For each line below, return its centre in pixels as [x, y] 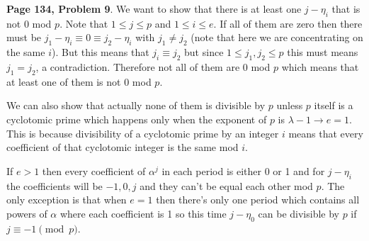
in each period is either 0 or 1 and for [243, 170]
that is [346, 9]
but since [204, 52]
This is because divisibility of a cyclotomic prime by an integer [143, 133]
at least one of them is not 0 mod [79, 81]
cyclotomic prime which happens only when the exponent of [137, 119]
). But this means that [101, 52]
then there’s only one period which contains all [258, 200]
